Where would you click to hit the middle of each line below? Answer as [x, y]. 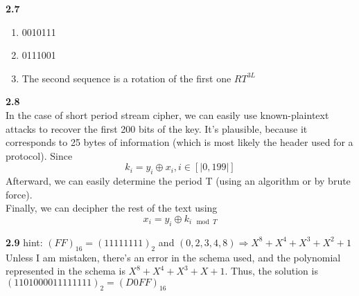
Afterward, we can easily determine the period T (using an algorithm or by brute [178, 181]
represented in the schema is [65, 271]
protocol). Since [39, 155]
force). [19, 194]
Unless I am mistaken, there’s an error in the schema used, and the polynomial [173, 257]
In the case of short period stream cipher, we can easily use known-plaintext [167, 114]
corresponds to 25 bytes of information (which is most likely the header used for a [179, 142]
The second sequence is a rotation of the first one [126, 78]
